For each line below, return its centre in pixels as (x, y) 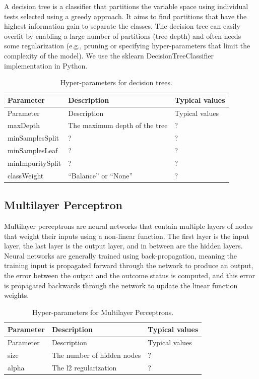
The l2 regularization (84, 367)
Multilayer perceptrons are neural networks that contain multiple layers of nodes (128, 226)
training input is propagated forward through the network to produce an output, (129, 265)
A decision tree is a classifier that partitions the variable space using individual (126, 6)
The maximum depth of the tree (118, 125)
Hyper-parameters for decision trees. (116, 82)
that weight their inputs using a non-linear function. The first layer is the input (127, 236)
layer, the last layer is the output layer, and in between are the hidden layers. (123, 246)
